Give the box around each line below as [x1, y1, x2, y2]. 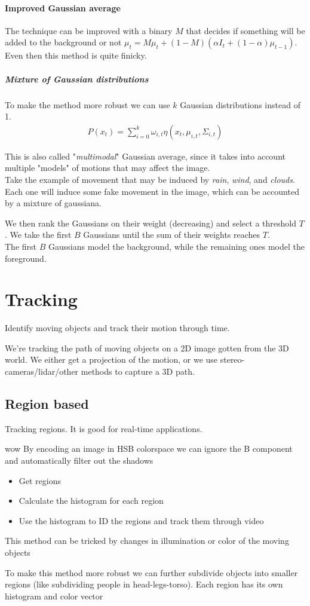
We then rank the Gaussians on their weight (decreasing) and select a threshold [5, 216, 296, 229]
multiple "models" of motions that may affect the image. [5, 161, 210, 174]
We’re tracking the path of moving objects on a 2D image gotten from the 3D [5, 341, 289, 354]
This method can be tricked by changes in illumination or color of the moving [5, 534, 289, 547]
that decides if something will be [186, 24, 305, 36]
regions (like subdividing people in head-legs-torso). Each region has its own [5, 578, 283, 590]
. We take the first [5, 228, 72, 241]
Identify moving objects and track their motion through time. [5, 322, 230, 334]
